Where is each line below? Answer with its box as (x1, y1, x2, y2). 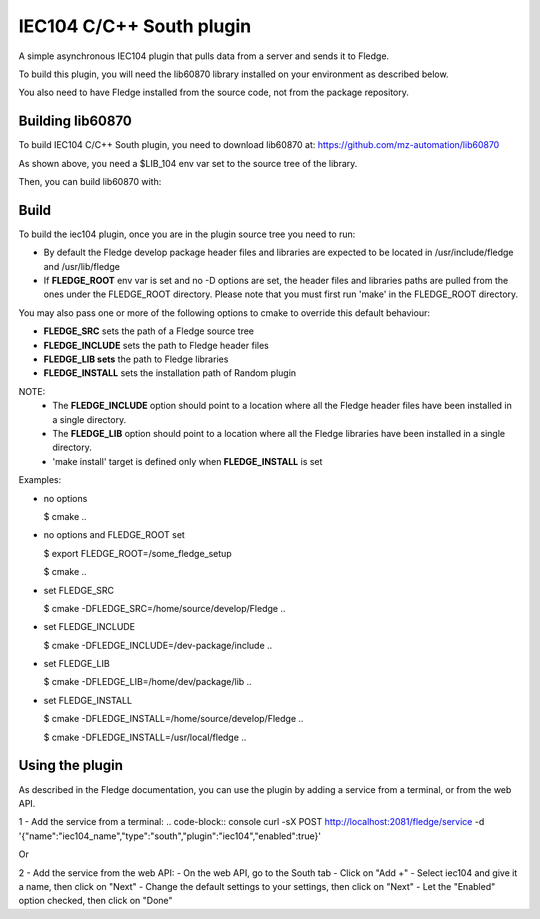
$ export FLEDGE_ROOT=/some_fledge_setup (43, 547, 232, 559)
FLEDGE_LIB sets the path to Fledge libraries (43, 353, 229, 365)
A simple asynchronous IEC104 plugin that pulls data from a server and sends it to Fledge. (18, 50, 390, 62)
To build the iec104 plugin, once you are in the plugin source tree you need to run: (18, 228, 356, 240)
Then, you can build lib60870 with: (18, 176, 162, 188)
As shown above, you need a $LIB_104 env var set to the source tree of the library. (18, 157, 358, 169)
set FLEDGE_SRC (43, 584, 115, 596)
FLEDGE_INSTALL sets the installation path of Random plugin (43, 367, 297, 379)
